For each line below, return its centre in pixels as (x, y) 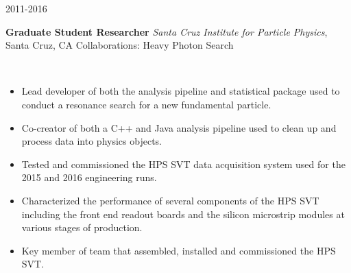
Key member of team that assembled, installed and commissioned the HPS (179, 250)
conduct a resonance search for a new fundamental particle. (146, 104)
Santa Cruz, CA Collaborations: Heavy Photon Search (120, 45)
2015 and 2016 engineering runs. (89, 177)
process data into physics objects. (92, 141)
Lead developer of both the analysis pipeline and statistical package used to (181, 91)
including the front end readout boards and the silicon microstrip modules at (183, 214)
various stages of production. (82, 227)
